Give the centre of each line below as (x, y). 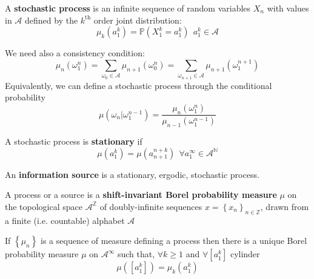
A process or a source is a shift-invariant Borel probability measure (141, 195)
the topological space (44, 206)
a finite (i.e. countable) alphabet (65, 220)
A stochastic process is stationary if (74, 141)
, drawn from (285, 206)
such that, (136, 254)
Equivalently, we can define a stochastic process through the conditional (139, 85)
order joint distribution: (138, 20)
